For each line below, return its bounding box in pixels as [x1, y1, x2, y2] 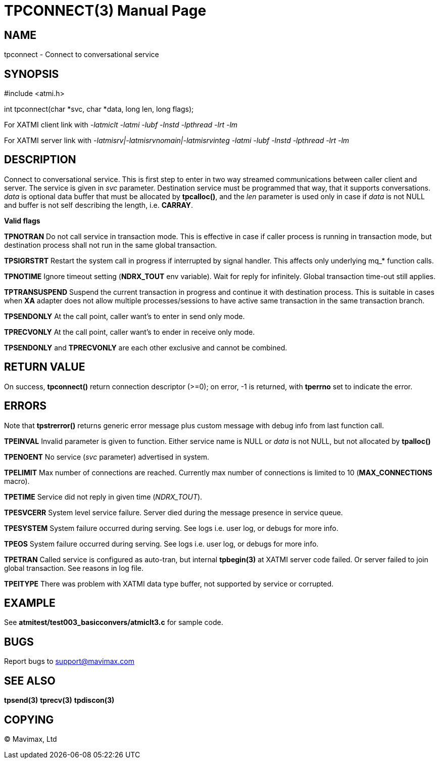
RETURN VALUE [4, 361, 85, 374]
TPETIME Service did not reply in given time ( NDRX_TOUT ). [4, 492, 203, 501]
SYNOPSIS [4, 67, 59, 80]
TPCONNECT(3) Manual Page [4, 2, 207, 19]
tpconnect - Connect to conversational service [4, 50, 159, 59]
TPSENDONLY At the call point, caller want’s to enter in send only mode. [4, 311, 245, 321]
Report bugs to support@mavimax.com [4, 657, 134, 666]
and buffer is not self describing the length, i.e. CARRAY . [4, 200, 193, 209]
